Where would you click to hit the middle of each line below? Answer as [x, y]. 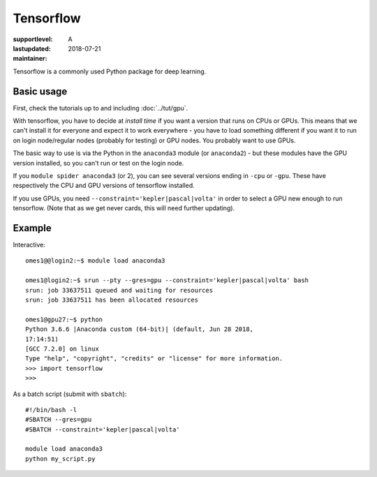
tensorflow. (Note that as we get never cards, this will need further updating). [124, 208]
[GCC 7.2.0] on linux [62, 348]
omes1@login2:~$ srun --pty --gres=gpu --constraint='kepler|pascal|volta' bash [167, 280]
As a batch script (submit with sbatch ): [70, 394]
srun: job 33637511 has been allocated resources [112, 300]
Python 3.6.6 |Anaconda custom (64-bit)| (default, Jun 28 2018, [140, 329]
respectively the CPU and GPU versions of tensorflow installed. [104, 186]
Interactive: [29, 245]
